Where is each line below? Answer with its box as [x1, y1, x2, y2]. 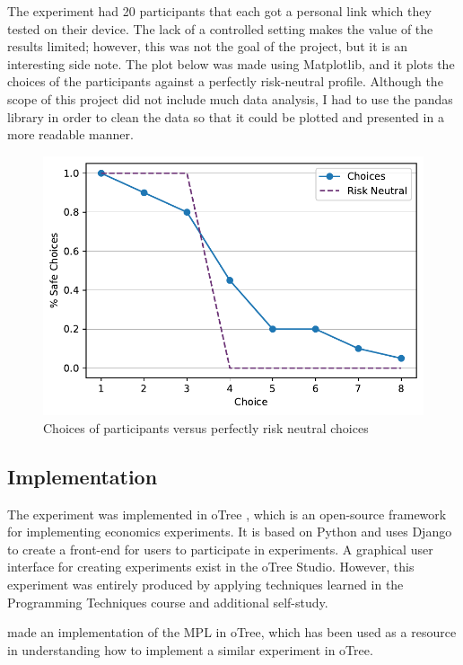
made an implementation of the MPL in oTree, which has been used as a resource [7, 623, 457, 642]
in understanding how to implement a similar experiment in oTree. [7, 640, 373, 659]
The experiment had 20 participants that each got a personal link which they [7, 2, 432, 20]
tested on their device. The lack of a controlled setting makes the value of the [7, 19, 433, 38]
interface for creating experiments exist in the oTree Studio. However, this [7, 557, 415, 576]
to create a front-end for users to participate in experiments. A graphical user [7, 539, 433, 558]
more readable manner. [7, 125, 134, 144]
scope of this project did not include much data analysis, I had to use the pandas [7, 89, 453, 108]
